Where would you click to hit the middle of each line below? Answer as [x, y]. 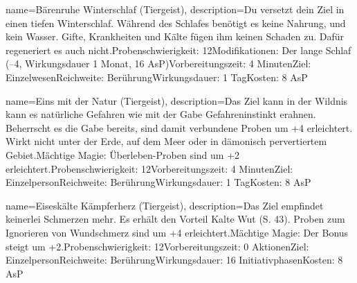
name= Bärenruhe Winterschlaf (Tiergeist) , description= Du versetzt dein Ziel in [175, 9]
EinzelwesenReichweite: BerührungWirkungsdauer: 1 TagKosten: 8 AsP [157, 77]
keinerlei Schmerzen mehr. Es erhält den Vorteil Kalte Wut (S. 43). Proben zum [175, 219]
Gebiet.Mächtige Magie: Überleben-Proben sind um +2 [123, 154]
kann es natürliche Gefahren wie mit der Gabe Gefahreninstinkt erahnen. [161, 114]
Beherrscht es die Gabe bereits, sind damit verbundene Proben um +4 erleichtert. [179, 127]
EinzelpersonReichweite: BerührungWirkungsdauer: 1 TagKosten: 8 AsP [158, 182]
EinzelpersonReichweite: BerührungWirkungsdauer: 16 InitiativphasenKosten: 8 [174, 260]
